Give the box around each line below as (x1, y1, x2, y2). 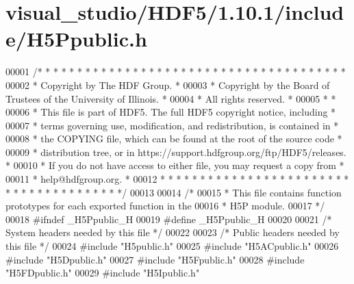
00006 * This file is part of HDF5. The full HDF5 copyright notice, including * (5, 105, 336, 119)
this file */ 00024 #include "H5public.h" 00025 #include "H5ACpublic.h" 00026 (5, 239, 339, 253)
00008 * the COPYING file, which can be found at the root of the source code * (5, 131, 342, 146)
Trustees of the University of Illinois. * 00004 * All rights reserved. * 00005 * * (5, 91, 336, 105)
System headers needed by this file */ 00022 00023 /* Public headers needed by (5, 225, 340, 240)
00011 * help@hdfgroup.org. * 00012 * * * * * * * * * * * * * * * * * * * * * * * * (5, 172, 349, 186)
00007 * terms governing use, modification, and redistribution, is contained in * (5, 118, 339, 132)
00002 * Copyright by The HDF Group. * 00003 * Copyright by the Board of (5, 77, 330, 92)
